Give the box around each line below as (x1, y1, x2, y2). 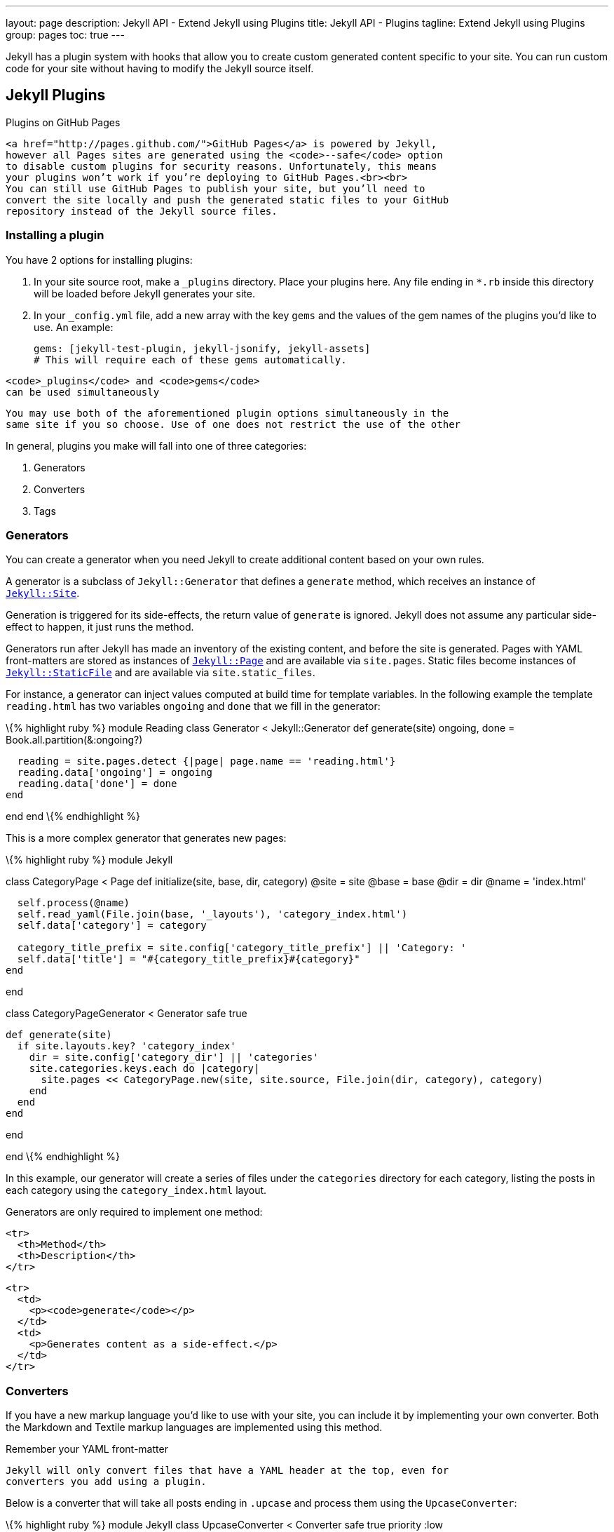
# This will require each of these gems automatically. (34, 354, 347, 365)
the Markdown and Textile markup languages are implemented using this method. (6, 1421, 383, 1434)
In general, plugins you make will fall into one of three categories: (6, 439, 307, 452)
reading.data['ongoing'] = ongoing (17, 767, 213, 779)
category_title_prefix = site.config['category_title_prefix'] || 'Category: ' (17, 942, 467, 954)
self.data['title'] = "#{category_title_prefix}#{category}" (17, 953, 360, 965)
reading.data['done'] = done (17, 778, 177, 790)
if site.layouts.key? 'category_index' (17, 1040, 236, 1052)
